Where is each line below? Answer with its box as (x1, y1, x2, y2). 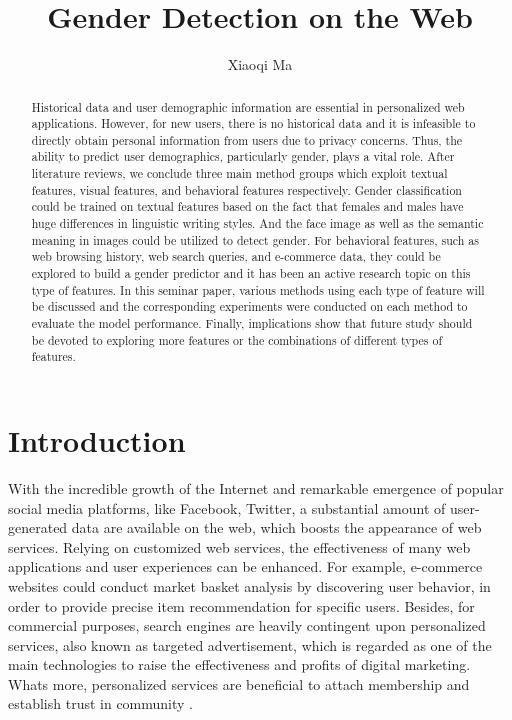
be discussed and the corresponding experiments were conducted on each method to (31, 298, 468, 315)
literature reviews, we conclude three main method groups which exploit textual (31, 165, 448, 182)
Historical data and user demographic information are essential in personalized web (31, 98, 465, 115)
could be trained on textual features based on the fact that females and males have (31, 198, 464, 215)
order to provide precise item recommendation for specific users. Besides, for (8, 595, 475, 616)
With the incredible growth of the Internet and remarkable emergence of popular (8, 477, 504, 498)
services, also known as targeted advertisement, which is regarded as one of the (8, 634, 492, 655)
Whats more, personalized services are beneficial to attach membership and (8, 673, 470, 694)
